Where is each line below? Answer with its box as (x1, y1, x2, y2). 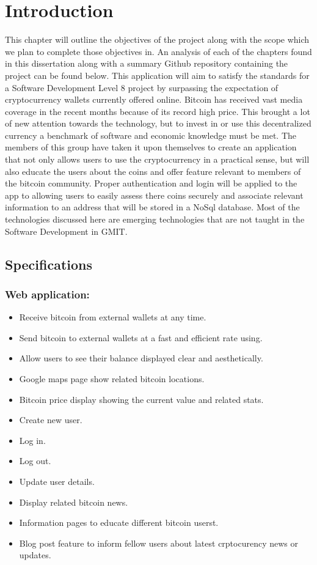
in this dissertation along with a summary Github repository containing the (5, 57, 288, 70)
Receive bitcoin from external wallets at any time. (19, 311, 206, 323)
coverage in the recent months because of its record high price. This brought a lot (5, 105, 310, 117)
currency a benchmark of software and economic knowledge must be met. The (5, 128, 297, 141)
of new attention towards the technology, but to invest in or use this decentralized (5, 117, 312, 130)
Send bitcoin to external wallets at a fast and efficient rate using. (19, 331, 263, 344)
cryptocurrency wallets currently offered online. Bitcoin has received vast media (5, 93, 303, 106)
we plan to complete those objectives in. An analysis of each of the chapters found (5, 45, 312, 57)
